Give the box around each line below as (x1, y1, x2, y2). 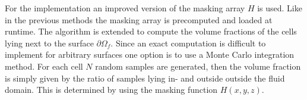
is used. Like (257, 2, 302, 14)
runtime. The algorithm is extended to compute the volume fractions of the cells (5, 25, 297, 37)
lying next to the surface (5, 36, 94, 49)
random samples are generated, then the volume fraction (95, 60, 301, 72)
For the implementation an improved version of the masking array (5, 2, 245, 14)
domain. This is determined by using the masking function (5, 83, 218, 96)
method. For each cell (5, 60, 83, 72)
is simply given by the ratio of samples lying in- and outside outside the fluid (5, 71, 285, 84)
